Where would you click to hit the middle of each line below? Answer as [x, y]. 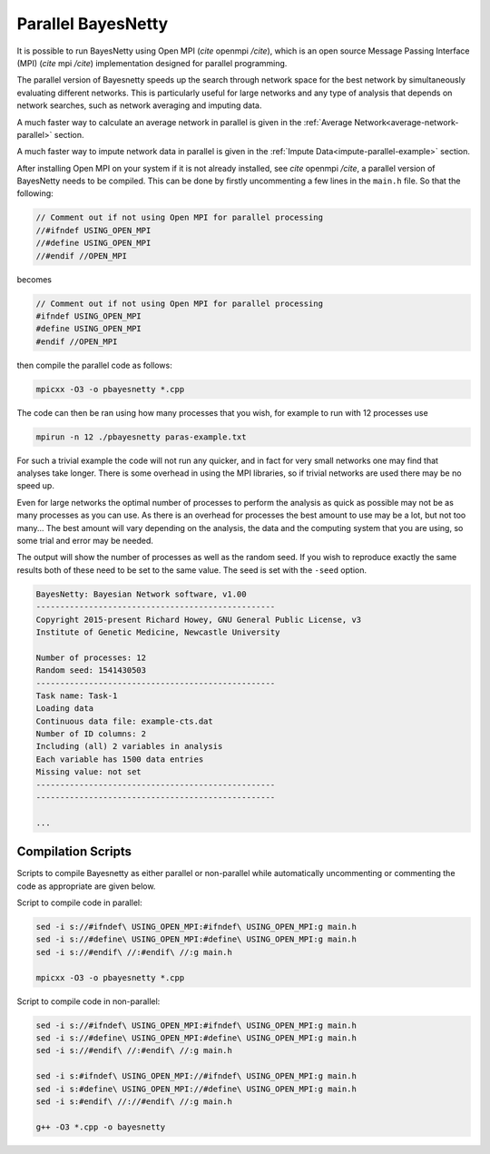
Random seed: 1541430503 [91, 671]
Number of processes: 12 [91, 657]
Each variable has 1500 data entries [120, 759]
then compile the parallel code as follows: [94, 365]
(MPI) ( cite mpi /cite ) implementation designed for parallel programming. [152, 63]
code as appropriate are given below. [86, 886]
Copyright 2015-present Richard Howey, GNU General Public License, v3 [199, 619]
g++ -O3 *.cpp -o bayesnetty [101, 1127]
